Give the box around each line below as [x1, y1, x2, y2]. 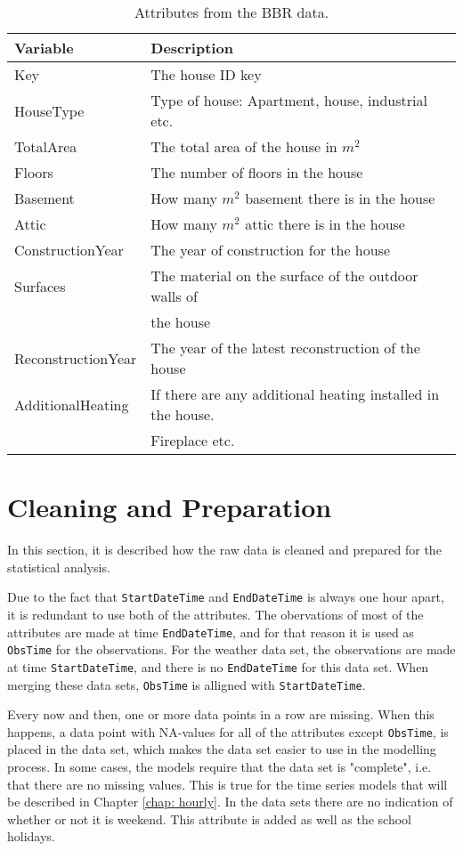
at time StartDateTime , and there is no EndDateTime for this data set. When [7, 657, 429, 676]
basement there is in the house [245, 188, 435, 208]
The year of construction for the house [150, 239, 391, 260]
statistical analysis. [7, 557, 110, 576]
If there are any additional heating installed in [150, 384, 440, 404]
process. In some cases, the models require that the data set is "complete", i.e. [7, 758, 432, 776]
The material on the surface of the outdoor [150, 265, 418, 286]
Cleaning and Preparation [7, 489, 332, 525]
